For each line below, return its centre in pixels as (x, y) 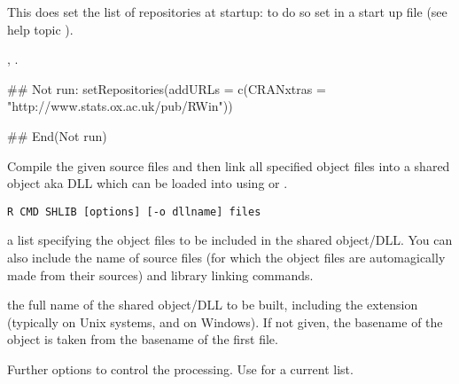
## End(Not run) (57, 135)
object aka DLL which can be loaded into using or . (148, 183)
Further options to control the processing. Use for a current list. (180, 368)
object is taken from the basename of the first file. (143, 339)
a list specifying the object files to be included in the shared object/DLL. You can (230, 240)
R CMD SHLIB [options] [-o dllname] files (134, 212)
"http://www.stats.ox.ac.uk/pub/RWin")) (120, 106)
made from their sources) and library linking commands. (160, 274)
